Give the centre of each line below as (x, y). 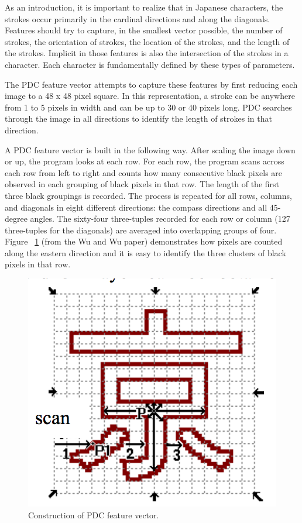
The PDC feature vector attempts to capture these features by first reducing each (151, 84)
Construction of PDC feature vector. (94, 515)
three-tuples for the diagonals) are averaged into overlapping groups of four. (141, 230)
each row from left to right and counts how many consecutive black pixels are (144, 172)
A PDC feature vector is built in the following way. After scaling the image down (150, 149)
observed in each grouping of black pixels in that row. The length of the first (142, 184)
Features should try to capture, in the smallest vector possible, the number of (144, 30)
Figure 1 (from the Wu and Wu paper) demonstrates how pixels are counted (144, 241)
